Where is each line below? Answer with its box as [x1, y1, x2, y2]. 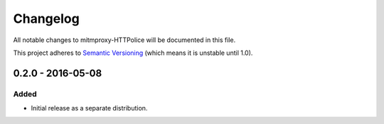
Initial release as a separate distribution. [31, 104, 148, 113]
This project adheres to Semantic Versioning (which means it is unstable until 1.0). [13, 48, 253, 57]
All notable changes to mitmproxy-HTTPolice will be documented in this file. [13, 36, 236, 44]
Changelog [13, 11, 80, 26]
